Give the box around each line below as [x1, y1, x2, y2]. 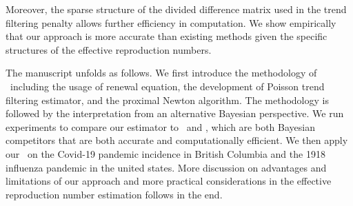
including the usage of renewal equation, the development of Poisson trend [10, 79, 325, 93]
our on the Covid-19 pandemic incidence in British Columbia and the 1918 [6, 146, 325, 161]
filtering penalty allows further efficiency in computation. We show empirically [6, 15, 336, 30]
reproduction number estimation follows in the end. [6, 187, 223, 201]
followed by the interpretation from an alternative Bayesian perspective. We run [6, 106, 344, 121]
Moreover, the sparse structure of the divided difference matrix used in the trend [6, 2, 347, 16]
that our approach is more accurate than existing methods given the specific [6, 29, 327, 43]
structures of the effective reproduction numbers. [6, 42, 212, 56]
